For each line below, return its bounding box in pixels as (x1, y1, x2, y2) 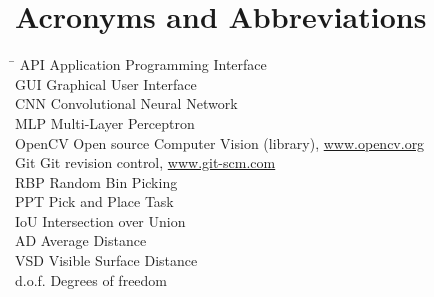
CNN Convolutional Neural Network (15, 93, 238, 114)
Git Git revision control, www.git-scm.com (15, 152, 276, 173)
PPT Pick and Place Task (15, 191, 174, 212)
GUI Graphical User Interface (15, 73, 197, 94)
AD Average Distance (15, 230, 147, 251)
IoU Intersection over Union (15, 210, 186, 231)
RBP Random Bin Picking (15, 171, 178, 192)
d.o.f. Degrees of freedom (15, 269, 168, 290)
